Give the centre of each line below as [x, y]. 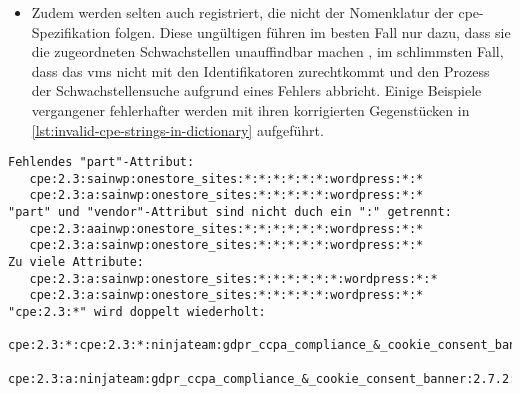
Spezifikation [71, 31]
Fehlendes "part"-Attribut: [101, 162]
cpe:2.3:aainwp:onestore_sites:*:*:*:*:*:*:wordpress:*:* [226, 228]
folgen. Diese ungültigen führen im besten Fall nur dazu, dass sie [313, 31]
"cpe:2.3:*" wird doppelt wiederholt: [137, 312]
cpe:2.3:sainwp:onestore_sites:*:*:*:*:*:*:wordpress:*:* [226, 178]
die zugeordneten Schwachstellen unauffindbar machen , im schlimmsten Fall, [267, 51]
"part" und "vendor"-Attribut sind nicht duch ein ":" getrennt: [230, 212]
